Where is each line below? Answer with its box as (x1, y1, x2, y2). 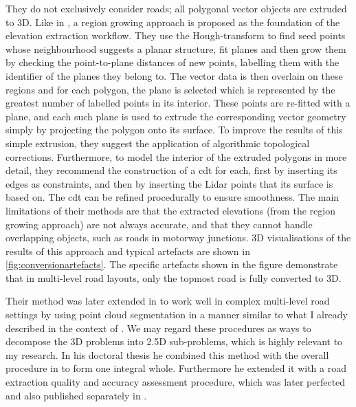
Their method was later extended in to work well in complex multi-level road (5, 294, 330, 308)
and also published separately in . (5, 388, 147, 402)
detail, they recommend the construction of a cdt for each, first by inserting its (5, 163, 337, 177)
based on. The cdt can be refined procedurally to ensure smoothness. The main (5, 190, 340, 204)
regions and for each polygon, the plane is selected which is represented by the (5, 82, 335, 96)
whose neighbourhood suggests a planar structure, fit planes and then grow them (5, 41, 346, 56)
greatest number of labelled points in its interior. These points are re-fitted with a (5, 96, 351, 110)
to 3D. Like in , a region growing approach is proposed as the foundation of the (5, 14, 340, 29)
